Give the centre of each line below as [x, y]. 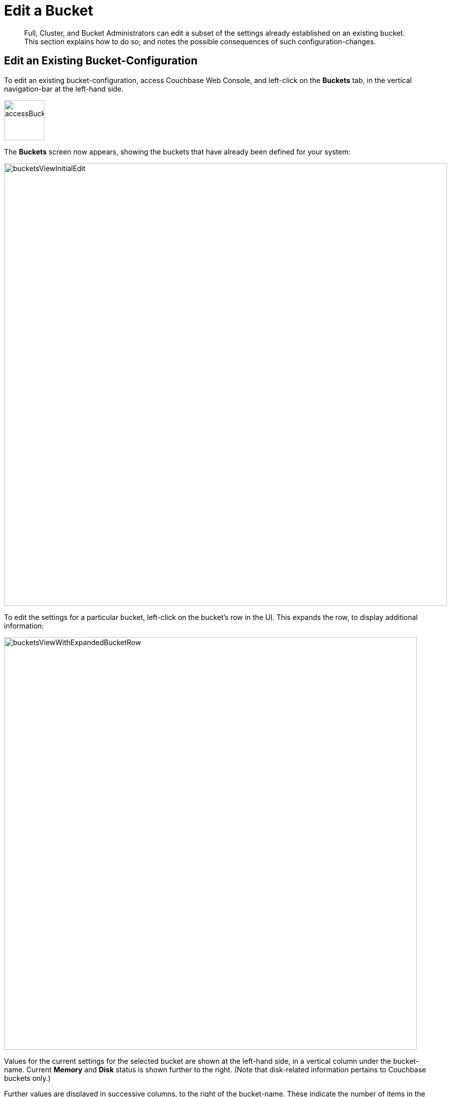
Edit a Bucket [49, 11]
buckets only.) [27, 1078]
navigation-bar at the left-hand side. [64, 89]
